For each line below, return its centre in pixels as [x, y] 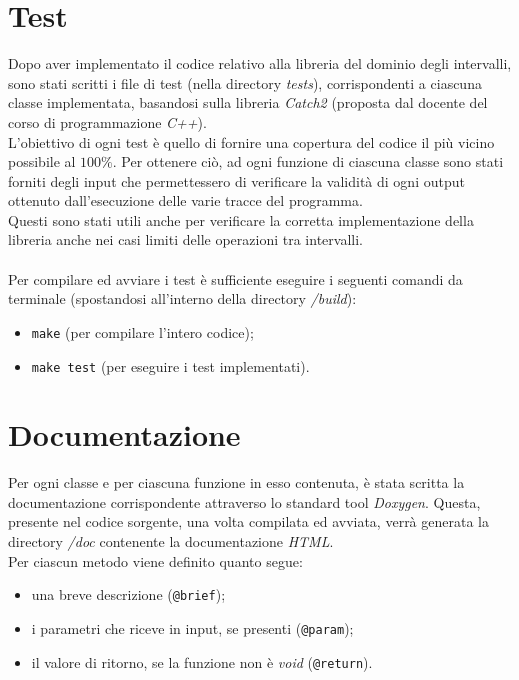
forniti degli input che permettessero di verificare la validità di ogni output [236, 180]
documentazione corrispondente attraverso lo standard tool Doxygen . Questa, [244, 501]
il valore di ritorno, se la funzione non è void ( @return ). [202, 661]
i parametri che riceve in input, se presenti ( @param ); [192, 627]
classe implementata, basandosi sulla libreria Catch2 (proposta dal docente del [248, 102]
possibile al [42, 161]
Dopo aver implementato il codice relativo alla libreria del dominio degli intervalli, [260, 63]
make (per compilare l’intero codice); [142, 331]
